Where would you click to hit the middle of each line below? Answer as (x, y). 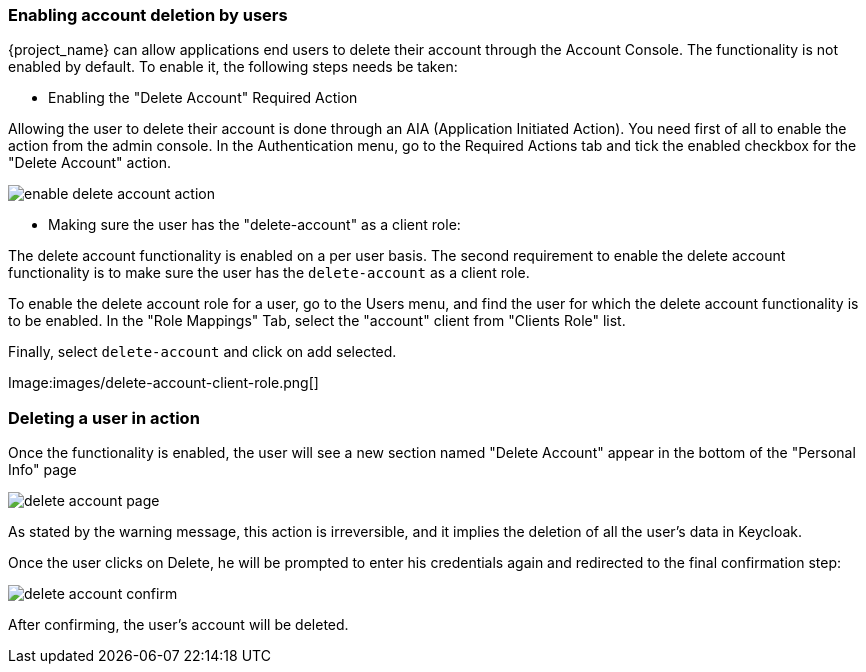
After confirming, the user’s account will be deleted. (178, 625)
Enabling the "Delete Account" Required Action (203, 98)
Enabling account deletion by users (148, 15)
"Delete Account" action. (90, 163)
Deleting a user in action (104, 417)
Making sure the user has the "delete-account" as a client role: (254, 225)
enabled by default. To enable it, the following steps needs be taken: (233, 67)
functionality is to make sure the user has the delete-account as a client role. (269, 273)
